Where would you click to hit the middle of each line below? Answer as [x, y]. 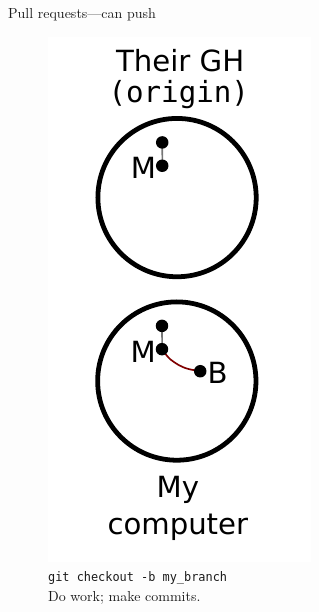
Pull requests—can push [82, 12]
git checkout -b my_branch [137, 577]
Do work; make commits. [124, 594]
